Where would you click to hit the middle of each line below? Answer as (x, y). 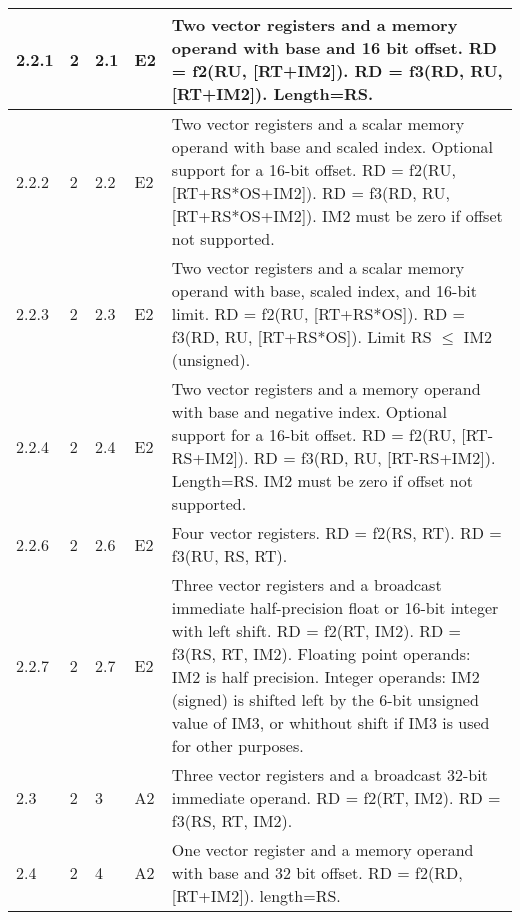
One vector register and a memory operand (322, 849)
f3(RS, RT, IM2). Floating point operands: (321, 653)
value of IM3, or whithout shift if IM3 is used (330, 722)
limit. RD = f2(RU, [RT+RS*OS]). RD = (318, 313)
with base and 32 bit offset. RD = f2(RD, (317, 872)
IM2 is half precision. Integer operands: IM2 (325, 676)
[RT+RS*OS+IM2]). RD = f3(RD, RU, (310, 192)
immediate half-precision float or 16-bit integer (335, 607)
